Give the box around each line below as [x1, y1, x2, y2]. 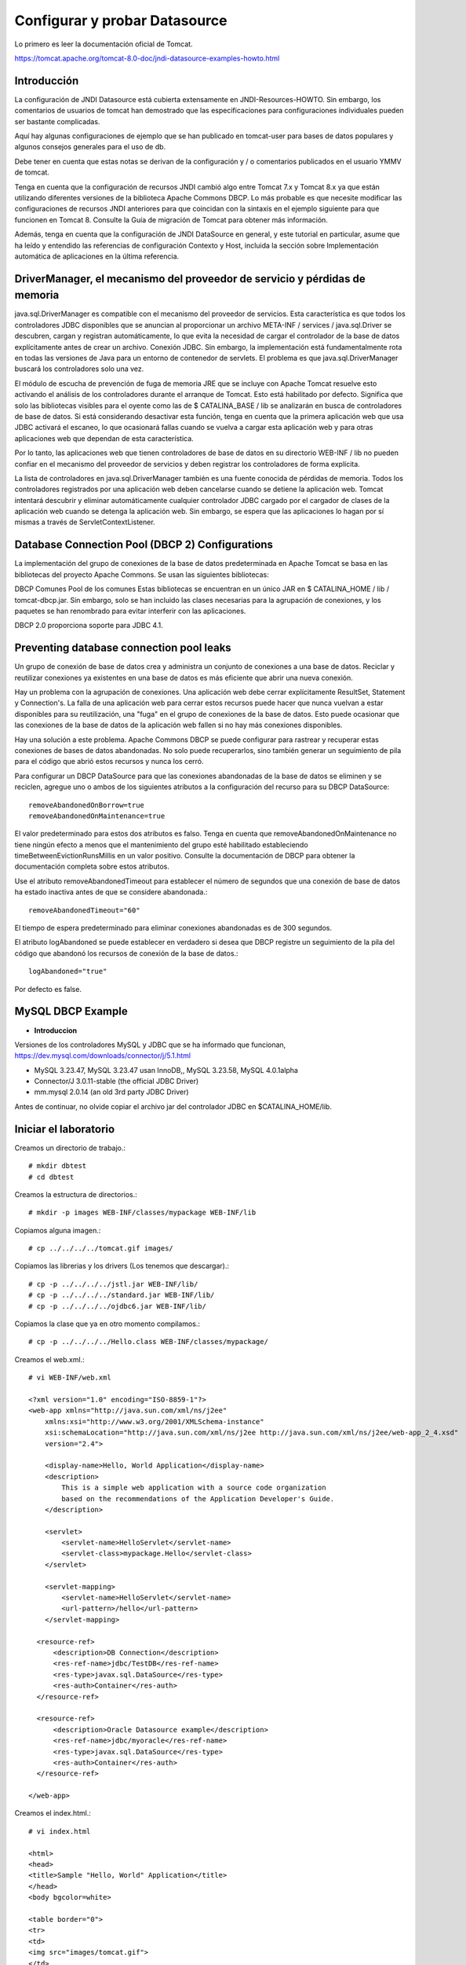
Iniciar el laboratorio [14, 1122, 115, 1136]
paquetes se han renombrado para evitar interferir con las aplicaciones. [14, 606, 246, 615]
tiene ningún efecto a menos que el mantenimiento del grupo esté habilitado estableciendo [14, 839, 309, 849]
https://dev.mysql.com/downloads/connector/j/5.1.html [14, 1051, 191, 1060]
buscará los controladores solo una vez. [14, 364, 144, 373]
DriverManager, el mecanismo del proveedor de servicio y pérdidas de [14, 272, 366, 285]
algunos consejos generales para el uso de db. [14, 142, 166, 152]
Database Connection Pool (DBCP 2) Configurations [14, 538, 274, 552]
